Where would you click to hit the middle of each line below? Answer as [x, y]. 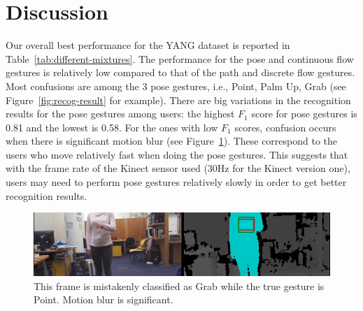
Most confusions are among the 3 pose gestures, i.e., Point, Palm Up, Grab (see [176, 86]
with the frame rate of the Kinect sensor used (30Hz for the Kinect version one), [178, 168]
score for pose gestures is [304, 114]
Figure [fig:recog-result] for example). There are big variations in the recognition [178, 100]
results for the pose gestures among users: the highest [120, 114]
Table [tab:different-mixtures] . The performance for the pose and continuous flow [180, 58]
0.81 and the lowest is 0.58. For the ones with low [112, 127]
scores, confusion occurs [285, 127]
